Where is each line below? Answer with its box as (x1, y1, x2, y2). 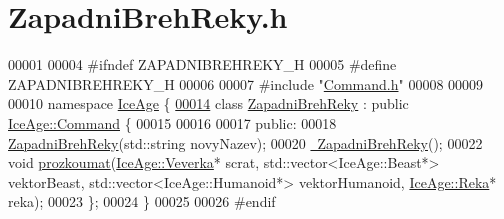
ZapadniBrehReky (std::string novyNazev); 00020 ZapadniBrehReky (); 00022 (8, 132, 483, 153)
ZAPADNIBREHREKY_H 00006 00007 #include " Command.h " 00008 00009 (8, 73, 484, 94)
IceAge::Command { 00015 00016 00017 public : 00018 (8, 112, 337, 133)
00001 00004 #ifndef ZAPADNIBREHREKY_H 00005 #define (8, 54, 397, 75)
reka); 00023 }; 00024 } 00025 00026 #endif (8, 191, 276, 212)
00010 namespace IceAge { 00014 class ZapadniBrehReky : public (8, 93, 409, 114)
